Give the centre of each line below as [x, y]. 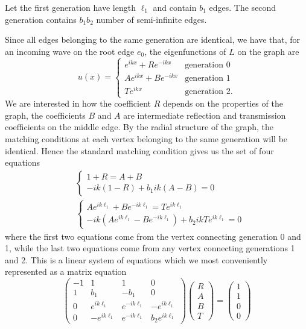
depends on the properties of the [223, 103]
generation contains [41, 19]
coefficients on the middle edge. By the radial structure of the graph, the [139, 127]
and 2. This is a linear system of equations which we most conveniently [136, 259]
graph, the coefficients [45, 115]
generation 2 [208, 91]
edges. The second [243, 7]
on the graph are [268, 51]
